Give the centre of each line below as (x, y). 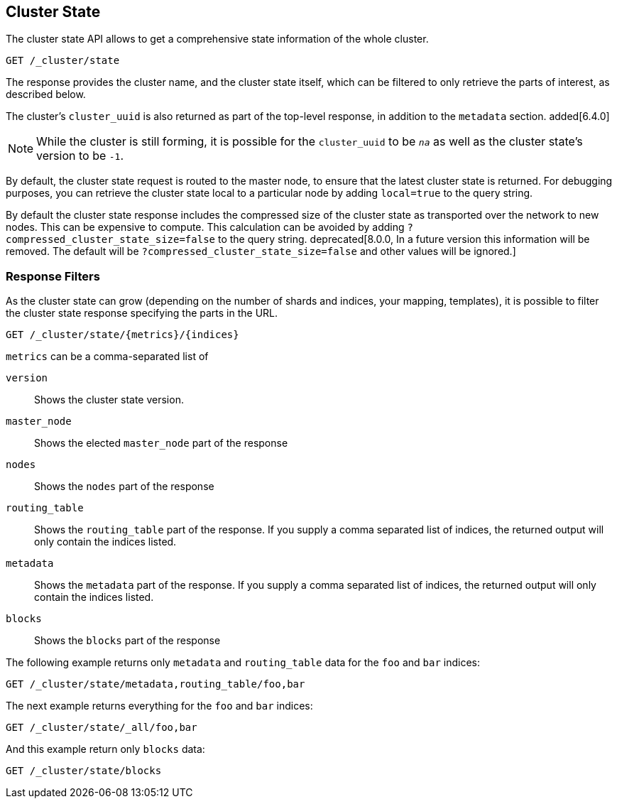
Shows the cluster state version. (109, 400)
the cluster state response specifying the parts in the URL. (142, 313)
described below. (46, 94)
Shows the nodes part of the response (124, 487)
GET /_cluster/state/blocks (84, 771)
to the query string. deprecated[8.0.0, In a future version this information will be (404, 239)
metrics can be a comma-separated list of (107, 357)
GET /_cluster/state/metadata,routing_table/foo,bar (155, 684)
